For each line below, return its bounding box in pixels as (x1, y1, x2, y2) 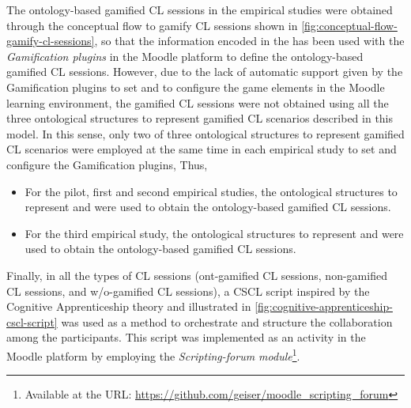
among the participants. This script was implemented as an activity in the (6, 329, 366, 346)
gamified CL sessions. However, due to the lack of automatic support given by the (6, 63, 403, 80)
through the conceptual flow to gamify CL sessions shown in (6, 17, 298, 33)
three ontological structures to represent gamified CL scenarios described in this (6, 110, 394, 127)
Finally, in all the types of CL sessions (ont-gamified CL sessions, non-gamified (6, 266, 387, 283)
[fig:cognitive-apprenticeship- (255, 298, 393, 315)
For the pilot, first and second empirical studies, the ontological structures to (25, 183, 398, 199)
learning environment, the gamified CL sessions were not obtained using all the (6, 94, 389, 111)
